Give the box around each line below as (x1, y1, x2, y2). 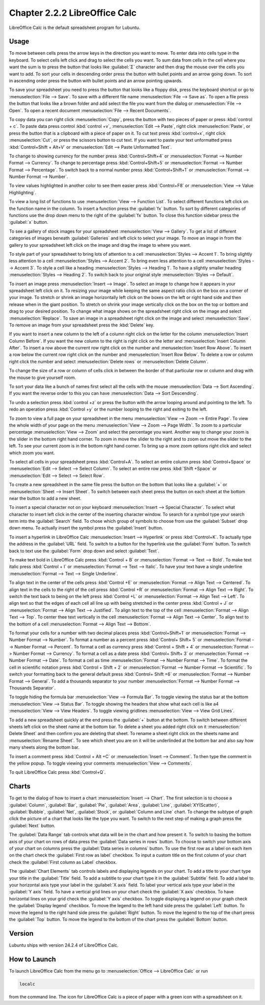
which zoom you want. (9, 450, 55, 456)
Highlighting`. (9, 189, 36, 195)
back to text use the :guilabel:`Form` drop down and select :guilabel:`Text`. (9, 548, 159, 554)
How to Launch (9, 955, 56, 963)
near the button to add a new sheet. (9, 495, 81, 501)
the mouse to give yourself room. (9, 374, 76, 381)
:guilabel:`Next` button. (9, 823, 56, 828)
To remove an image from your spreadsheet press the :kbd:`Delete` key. (9, 322, 155, 328)
